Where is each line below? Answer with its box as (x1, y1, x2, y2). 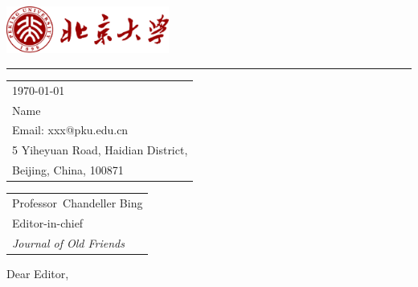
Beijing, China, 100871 (12, 162, 124, 178)
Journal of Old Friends (12, 234, 125, 251)
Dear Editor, (6, 264, 69, 281)
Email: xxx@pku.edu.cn (12, 121, 129, 138)
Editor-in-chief (12, 214, 84, 231)
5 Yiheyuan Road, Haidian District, (12, 141, 188, 158)
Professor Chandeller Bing (12, 194, 143, 211)
